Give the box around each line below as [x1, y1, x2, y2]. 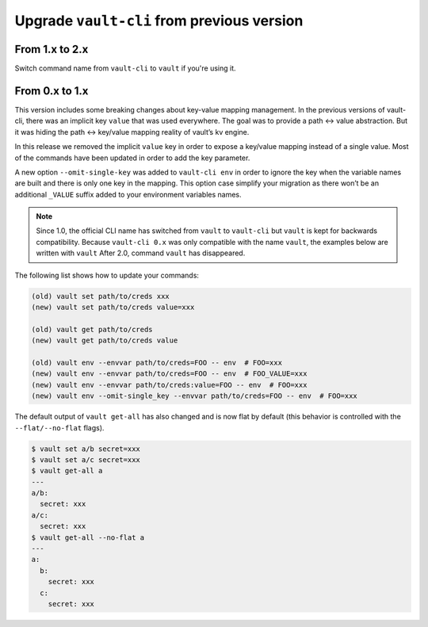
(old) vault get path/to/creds [31, 325, 154, 334]
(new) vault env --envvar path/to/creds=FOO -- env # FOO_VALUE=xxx [31, 369, 308, 378]
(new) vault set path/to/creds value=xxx [31, 303, 195, 312]
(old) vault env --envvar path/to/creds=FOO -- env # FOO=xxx [31, 357, 283, 367]
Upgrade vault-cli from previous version [14, 12, 304, 29]
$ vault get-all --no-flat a [31, 533, 145, 542]
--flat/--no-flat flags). [14, 422, 105, 432]
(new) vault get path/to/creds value [31, 336, 178, 345]
